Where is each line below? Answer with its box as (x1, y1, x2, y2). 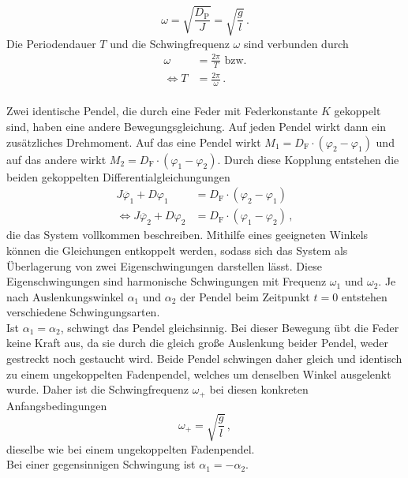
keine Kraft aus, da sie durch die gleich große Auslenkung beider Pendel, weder (6, 334, 389, 351)
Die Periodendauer (6, 35, 96, 51)
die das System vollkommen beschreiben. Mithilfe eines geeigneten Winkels (6, 226, 369, 243)
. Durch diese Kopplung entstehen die (217, 151, 399, 167)
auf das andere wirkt (6, 151, 107, 167)
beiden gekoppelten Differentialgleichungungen (6, 168, 230, 185)
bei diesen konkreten (209, 381, 309, 398)
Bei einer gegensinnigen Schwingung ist (6, 456, 196, 472)
